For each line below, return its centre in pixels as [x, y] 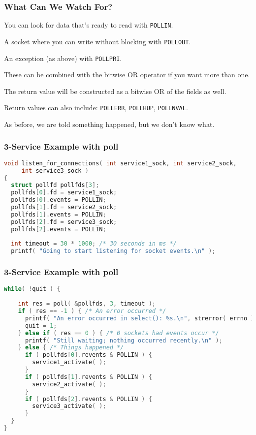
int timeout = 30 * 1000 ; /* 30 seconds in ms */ [94, 244]
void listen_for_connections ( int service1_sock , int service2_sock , [120, 163]
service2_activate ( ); [69, 384]
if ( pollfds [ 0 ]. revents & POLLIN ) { [88, 355]
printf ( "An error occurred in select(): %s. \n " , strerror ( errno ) [140, 318]
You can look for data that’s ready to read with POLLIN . [89, 25]
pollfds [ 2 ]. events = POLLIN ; [59, 229]
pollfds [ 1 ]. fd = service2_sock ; [64, 207]
